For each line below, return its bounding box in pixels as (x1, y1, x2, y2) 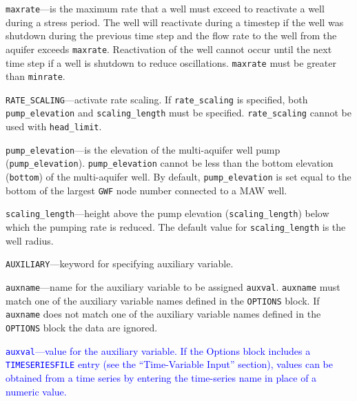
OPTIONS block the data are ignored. (6, 320, 158, 334)
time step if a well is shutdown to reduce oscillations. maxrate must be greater (6, 55, 336, 70)
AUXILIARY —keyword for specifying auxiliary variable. (6, 256, 234, 271)
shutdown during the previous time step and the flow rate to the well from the (6, 28, 337, 43)
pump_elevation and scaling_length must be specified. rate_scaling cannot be (6, 105, 351, 120)
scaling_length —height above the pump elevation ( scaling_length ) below (6, 206, 329, 220)
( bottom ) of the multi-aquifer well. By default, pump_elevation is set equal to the (6, 169, 351, 184)
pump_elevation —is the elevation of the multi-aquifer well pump (6, 142, 280, 156)
